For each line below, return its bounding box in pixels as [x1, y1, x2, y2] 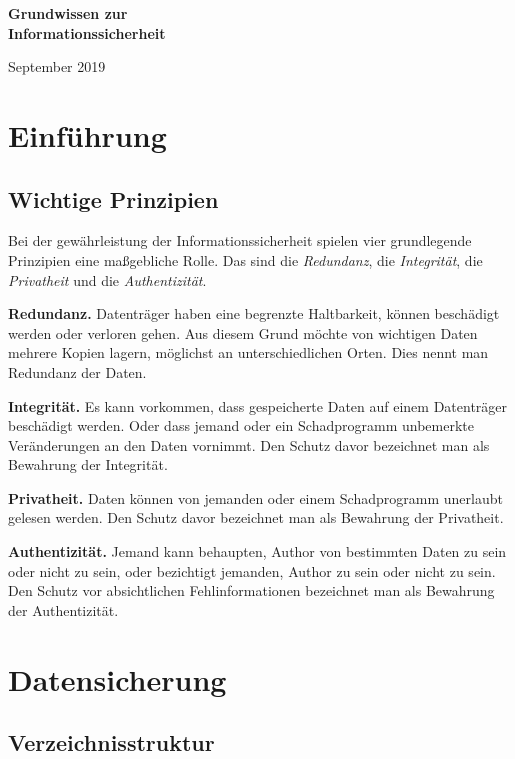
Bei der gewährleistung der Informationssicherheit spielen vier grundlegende [8, 230, 472, 251]
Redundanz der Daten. [8, 361, 147, 382]
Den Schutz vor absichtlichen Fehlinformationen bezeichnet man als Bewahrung [8, 580, 495, 601]
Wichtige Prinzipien [8, 183, 219, 214]
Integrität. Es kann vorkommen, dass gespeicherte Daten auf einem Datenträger [8, 395, 508, 416]
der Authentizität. [8, 599, 119, 620]
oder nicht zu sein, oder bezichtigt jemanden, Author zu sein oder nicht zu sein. [8, 560, 496, 581]
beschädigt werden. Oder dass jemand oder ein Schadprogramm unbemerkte [8, 415, 474, 436]
